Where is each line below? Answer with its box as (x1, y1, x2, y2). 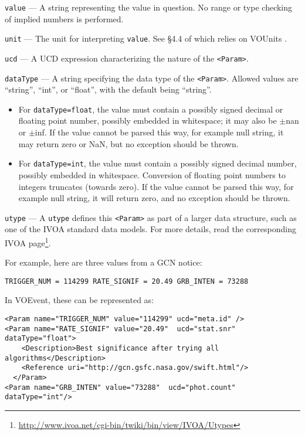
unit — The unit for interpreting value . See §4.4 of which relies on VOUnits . (5, 32, 287, 45)
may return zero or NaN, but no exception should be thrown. (18, 137, 239, 149)
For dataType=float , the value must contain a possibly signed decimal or (18, 103, 283, 115)
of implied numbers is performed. (5, 12, 124, 25)
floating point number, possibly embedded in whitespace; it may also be (18, 114, 277, 127)
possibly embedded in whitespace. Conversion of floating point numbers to (18, 168, 286, 181)
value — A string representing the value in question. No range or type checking (5, 1, 293, 13)
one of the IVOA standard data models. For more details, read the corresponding (5, 223, 296, 235)
